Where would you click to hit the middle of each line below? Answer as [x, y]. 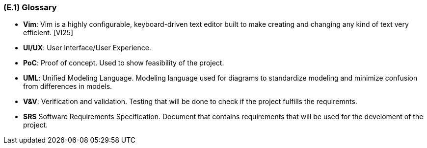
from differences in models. [68, 86]
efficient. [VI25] [48, 33]
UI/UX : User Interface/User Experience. [87, 48]
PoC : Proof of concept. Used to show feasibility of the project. [124, 63]
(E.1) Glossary [30, 7]
